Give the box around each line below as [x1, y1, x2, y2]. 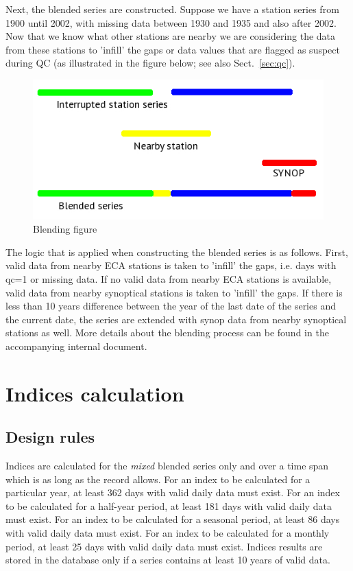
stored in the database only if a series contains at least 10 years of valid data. [5, 552, 330, 567]
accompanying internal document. [5, 338, 147, 353]
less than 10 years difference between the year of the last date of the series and [5, 299, 336, 313]
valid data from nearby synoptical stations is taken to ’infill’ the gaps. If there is [5, 285, 343, 299]
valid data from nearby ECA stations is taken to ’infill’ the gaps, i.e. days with [5, 258, 337, 272]
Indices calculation [5, 379, 184, 407]
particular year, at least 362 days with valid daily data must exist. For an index [5, 485, 340, 500]
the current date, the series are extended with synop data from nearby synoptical [5, 312, 347, 326]
